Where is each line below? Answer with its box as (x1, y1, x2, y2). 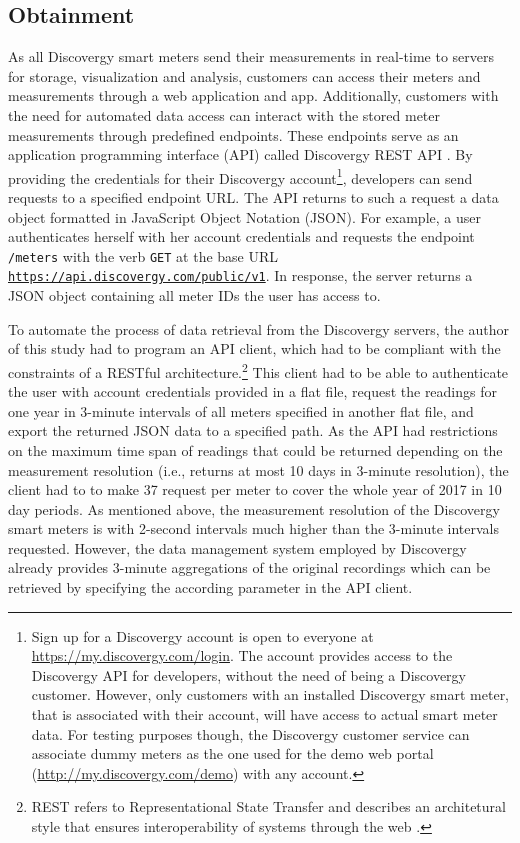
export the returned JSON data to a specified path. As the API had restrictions (8, 420, 498, 441)
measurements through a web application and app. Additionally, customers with (8, 85, 499, 106)
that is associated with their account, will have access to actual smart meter (31, 704, 498, 725)
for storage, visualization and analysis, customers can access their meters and (8, 65, 481, 86)
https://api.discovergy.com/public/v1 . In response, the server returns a (8, 265, 473, 286)
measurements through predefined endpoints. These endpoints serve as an (8, 124, 459, 145)
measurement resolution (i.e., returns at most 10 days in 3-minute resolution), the (8, 459, 509, 480)
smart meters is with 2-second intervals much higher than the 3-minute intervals (8, 518, 499, 539)
